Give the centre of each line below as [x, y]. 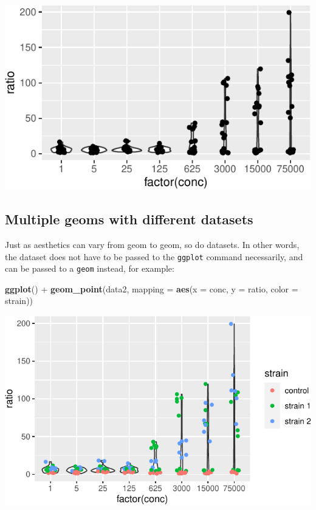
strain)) [19, 301]
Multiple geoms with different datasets [129, 219]
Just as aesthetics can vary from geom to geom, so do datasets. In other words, [152, 244]
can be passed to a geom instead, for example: [90, 268]
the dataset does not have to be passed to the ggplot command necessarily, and [154, 256]
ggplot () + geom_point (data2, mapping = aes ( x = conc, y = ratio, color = [152, 288]
